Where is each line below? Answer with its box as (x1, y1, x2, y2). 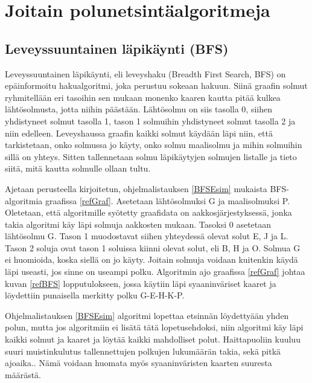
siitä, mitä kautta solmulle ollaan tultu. (5, 162, 151, 175)
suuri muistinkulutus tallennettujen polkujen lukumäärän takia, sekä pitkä (5, 344, 281, 357)
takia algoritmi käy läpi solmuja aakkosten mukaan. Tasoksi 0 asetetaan (5, 217, 272, 230)
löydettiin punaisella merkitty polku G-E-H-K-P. (5, 289, 185, 301)
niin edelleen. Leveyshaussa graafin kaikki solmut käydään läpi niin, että (5, 126, 273, 139)
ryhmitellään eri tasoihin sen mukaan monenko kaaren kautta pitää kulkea (5, 91, 281, 103)
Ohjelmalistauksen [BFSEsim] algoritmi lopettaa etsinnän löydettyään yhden (5, 309, 289, 321)
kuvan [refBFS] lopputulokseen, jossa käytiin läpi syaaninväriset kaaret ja (5, 277, 276, 289)
